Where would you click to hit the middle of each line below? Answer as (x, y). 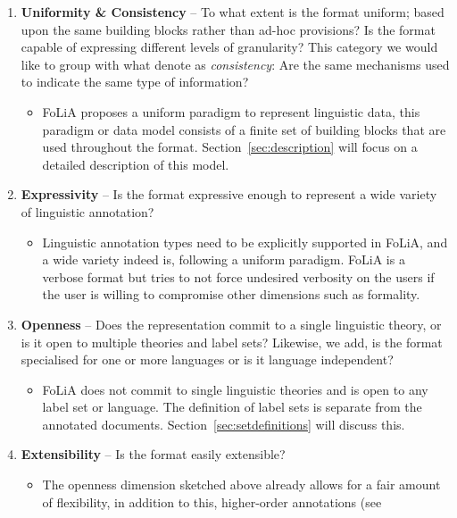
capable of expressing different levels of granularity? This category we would (229, 47)
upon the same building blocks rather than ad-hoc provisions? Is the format (228, 29)
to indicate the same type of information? (135, 82)
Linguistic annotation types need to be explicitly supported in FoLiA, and (245, 242)
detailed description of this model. (136, 164)
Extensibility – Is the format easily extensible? (153, 454)
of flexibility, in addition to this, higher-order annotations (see (212, 501)
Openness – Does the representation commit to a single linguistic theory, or (231, 324)
